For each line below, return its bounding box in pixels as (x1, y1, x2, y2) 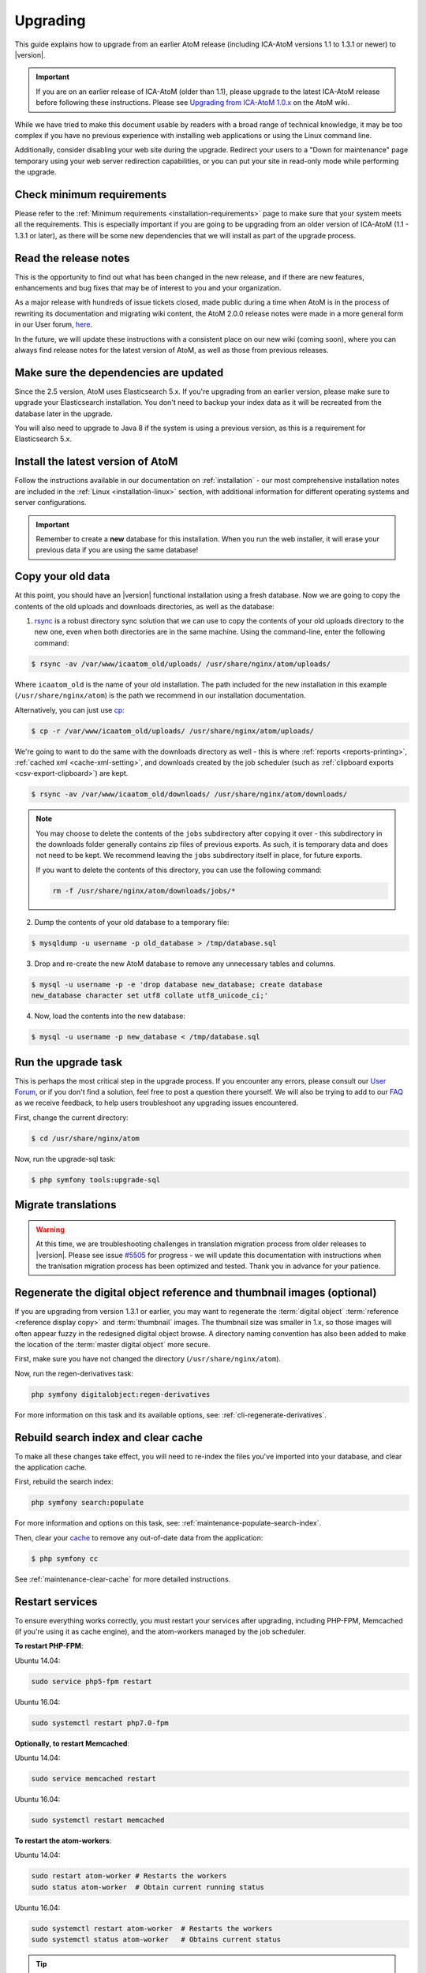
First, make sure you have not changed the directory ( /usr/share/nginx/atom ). (14, 1354, 282, 1364)
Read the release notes (14, 251, 130, 264)
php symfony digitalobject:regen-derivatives (31, 1390, 211, 1398)
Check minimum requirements (14, 188, 167, 201)
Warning (35, 1224, 65, 1234)
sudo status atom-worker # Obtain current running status (31, 1882, 264, 1892)
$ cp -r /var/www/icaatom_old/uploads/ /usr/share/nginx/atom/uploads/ (31, 726, 315, 736)
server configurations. (14, 498, 87, 507)
